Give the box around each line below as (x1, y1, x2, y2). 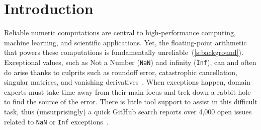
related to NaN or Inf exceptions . (4, 116, 109, 126)
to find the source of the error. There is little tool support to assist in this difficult (4, 96, 257, 107)
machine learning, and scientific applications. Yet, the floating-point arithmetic (4, 37, 247, 47)
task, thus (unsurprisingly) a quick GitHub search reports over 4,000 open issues (4, 106, 252, 116)
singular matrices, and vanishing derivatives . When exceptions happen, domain (4, 77, 251, 87)
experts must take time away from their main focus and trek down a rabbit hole (4, 86, 251, 97)
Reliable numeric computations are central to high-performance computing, (4, 27, 236, 38)
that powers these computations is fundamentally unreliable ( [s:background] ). (4, 47, 243, 57)
